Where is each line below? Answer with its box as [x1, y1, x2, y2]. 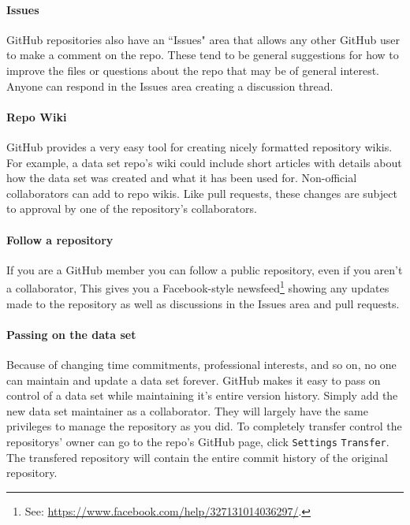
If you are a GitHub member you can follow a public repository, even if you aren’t [6, 261, 403, 277]
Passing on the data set [6, 326, 136, 342]
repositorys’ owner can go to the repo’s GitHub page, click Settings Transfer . [6, 433, 389, 449]
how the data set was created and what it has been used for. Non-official [6, 169, 357, 186]
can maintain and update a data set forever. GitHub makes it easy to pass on [6, 371, 381, 388]
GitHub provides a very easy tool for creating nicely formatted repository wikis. [6, 138, 393, 155]
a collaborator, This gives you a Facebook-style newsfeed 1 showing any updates [6, 277, 389, 296]
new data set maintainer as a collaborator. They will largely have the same [6, 402, 368, 419]
